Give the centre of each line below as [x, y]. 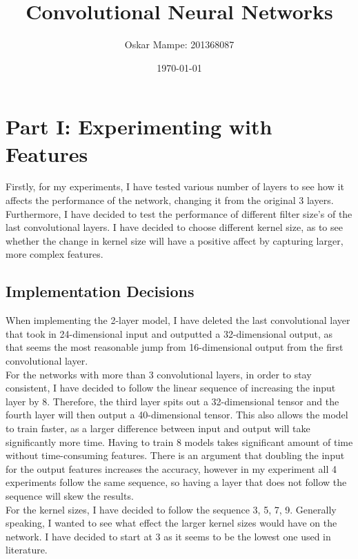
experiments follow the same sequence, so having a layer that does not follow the [176, 482]
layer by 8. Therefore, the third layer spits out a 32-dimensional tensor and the [172, 401]
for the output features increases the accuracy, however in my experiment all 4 [171, 468]
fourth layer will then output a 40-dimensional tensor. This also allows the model [177, 415]
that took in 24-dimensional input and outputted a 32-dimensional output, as [169, 333]
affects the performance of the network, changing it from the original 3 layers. [170, 200]
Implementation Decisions [100, 291]
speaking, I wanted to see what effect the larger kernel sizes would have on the [171, 523]
